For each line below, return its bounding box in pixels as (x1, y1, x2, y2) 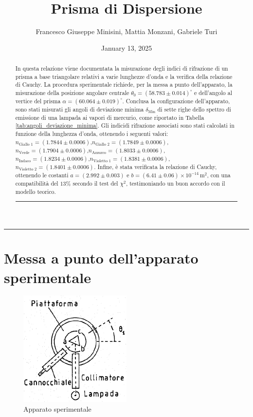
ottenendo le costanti (15, 171, 69, 179)
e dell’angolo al (194, 89, 233, 97)
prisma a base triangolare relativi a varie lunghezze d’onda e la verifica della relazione (15, 72, 233, 80)
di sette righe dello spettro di (157, 105, 231, 114)
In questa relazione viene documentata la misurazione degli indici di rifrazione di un (15, 64, 228, 73)
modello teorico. (15, 187, 56, 195)
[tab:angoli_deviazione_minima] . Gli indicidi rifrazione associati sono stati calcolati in (15, 121, 235, 130)
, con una (207, 171, 231, 179)
